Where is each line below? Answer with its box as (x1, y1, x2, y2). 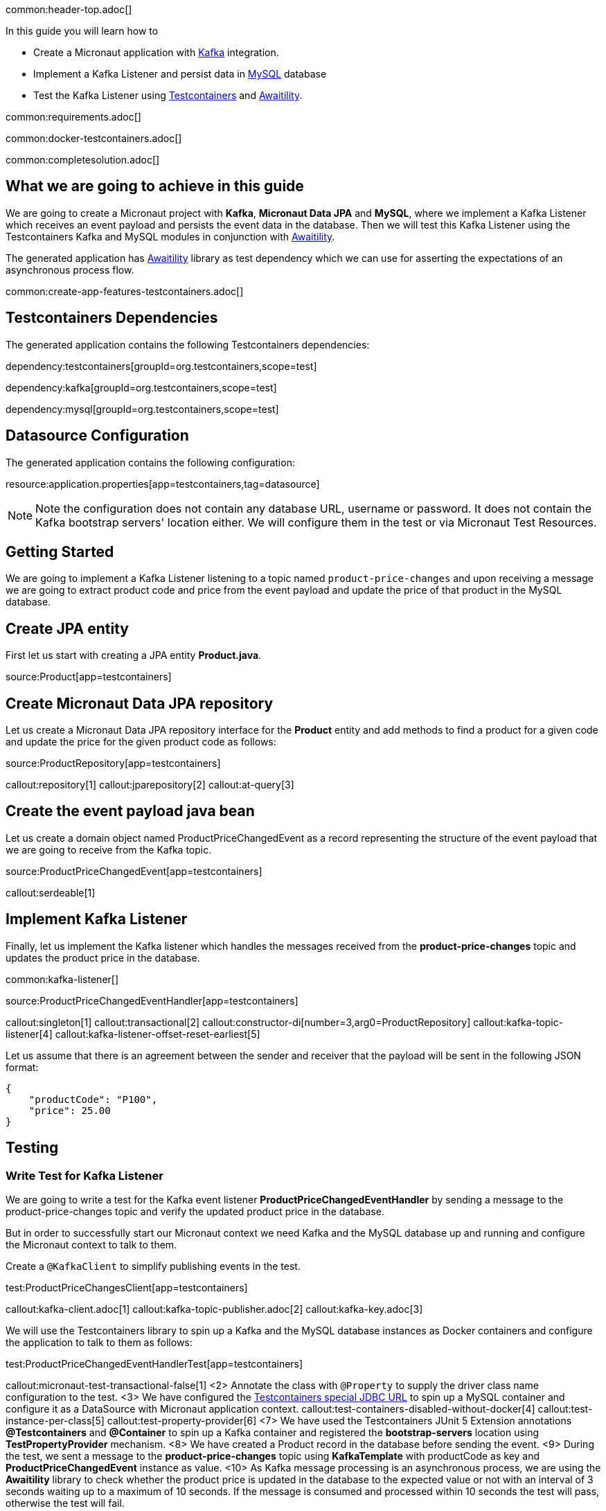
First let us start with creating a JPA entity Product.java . (6, 649, 262, 662)
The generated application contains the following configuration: (6, 456, 295, 468)
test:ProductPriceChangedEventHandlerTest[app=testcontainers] (6, 1357, 303, 1370)
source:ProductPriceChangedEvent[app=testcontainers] (6, 865, 262, 877)
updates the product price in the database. (6, 951, 200, 964)
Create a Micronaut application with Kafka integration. (33, 46, 279, 58)
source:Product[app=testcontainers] (6, 671, 172, 683)
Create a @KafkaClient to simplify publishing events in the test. (6, 1260, 301, 1272)
